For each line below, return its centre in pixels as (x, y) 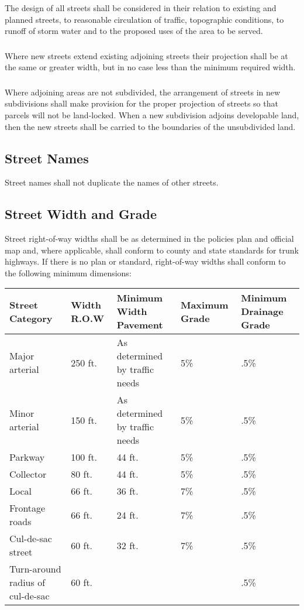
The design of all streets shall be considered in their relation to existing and (141, 7)
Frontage (27, 508)
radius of (27, 582)
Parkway (27, 457)
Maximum (204, 304)
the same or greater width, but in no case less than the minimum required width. (150, 67)
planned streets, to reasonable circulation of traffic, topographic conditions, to (144, 19)
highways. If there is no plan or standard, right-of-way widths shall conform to (145, 261)
